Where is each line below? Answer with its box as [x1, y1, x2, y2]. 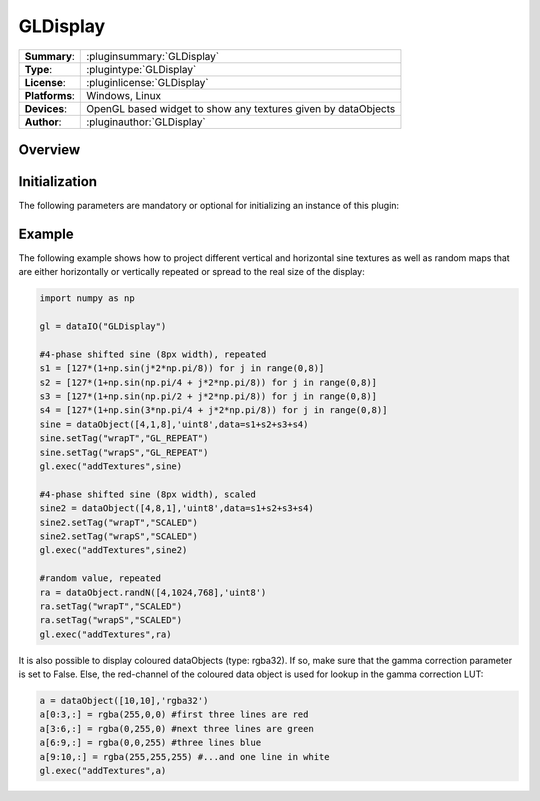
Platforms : [24, 88, 75, 102]
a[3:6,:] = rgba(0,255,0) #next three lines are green [39, 723, 314, 734]
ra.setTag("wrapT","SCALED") [39, 600, 183, 612]
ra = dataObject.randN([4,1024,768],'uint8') [39, 586, 267, 598]
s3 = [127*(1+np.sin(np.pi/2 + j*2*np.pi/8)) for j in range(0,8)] [39, 391, 378, 402]
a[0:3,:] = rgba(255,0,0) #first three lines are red [39, 709, 309, 720]
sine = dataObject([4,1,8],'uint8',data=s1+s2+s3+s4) [39, 418, 309, 430]
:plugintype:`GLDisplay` [86, 62, 197, 76]
